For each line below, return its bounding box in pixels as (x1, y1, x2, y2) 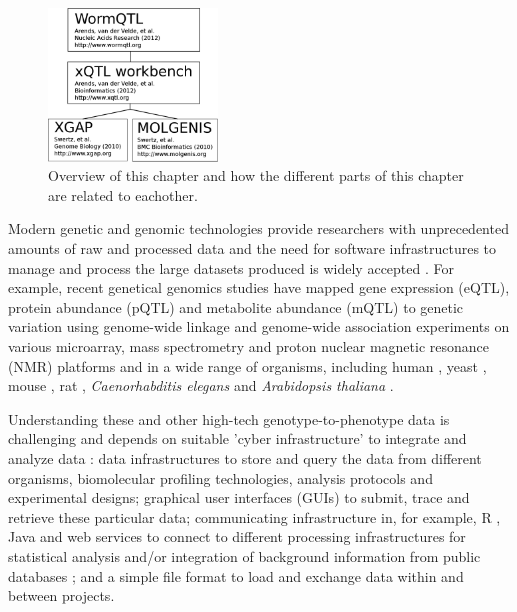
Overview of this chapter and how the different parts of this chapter (48, 165, 464, 186)
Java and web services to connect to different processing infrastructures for (8, 526, 466, 547)
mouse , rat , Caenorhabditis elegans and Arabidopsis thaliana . (8, 375, 394, 396)
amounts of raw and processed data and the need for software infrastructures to (8, 238, 497, 259)
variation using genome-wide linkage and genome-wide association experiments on (8, 316, 510, 337)
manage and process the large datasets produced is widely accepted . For (8, 257, 454, 278)
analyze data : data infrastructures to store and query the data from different (8, 448, 482, 468)
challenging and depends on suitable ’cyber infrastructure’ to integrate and (8, 428, 467, 449)
